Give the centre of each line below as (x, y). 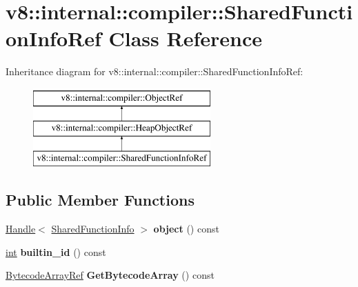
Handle (21, 229)
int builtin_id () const (56, 251)
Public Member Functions (100, 200)
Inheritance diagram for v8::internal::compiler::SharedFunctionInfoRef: (155, 71)
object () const (186, 229)
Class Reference (185, 38)
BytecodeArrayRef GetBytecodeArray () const (110, 275)
